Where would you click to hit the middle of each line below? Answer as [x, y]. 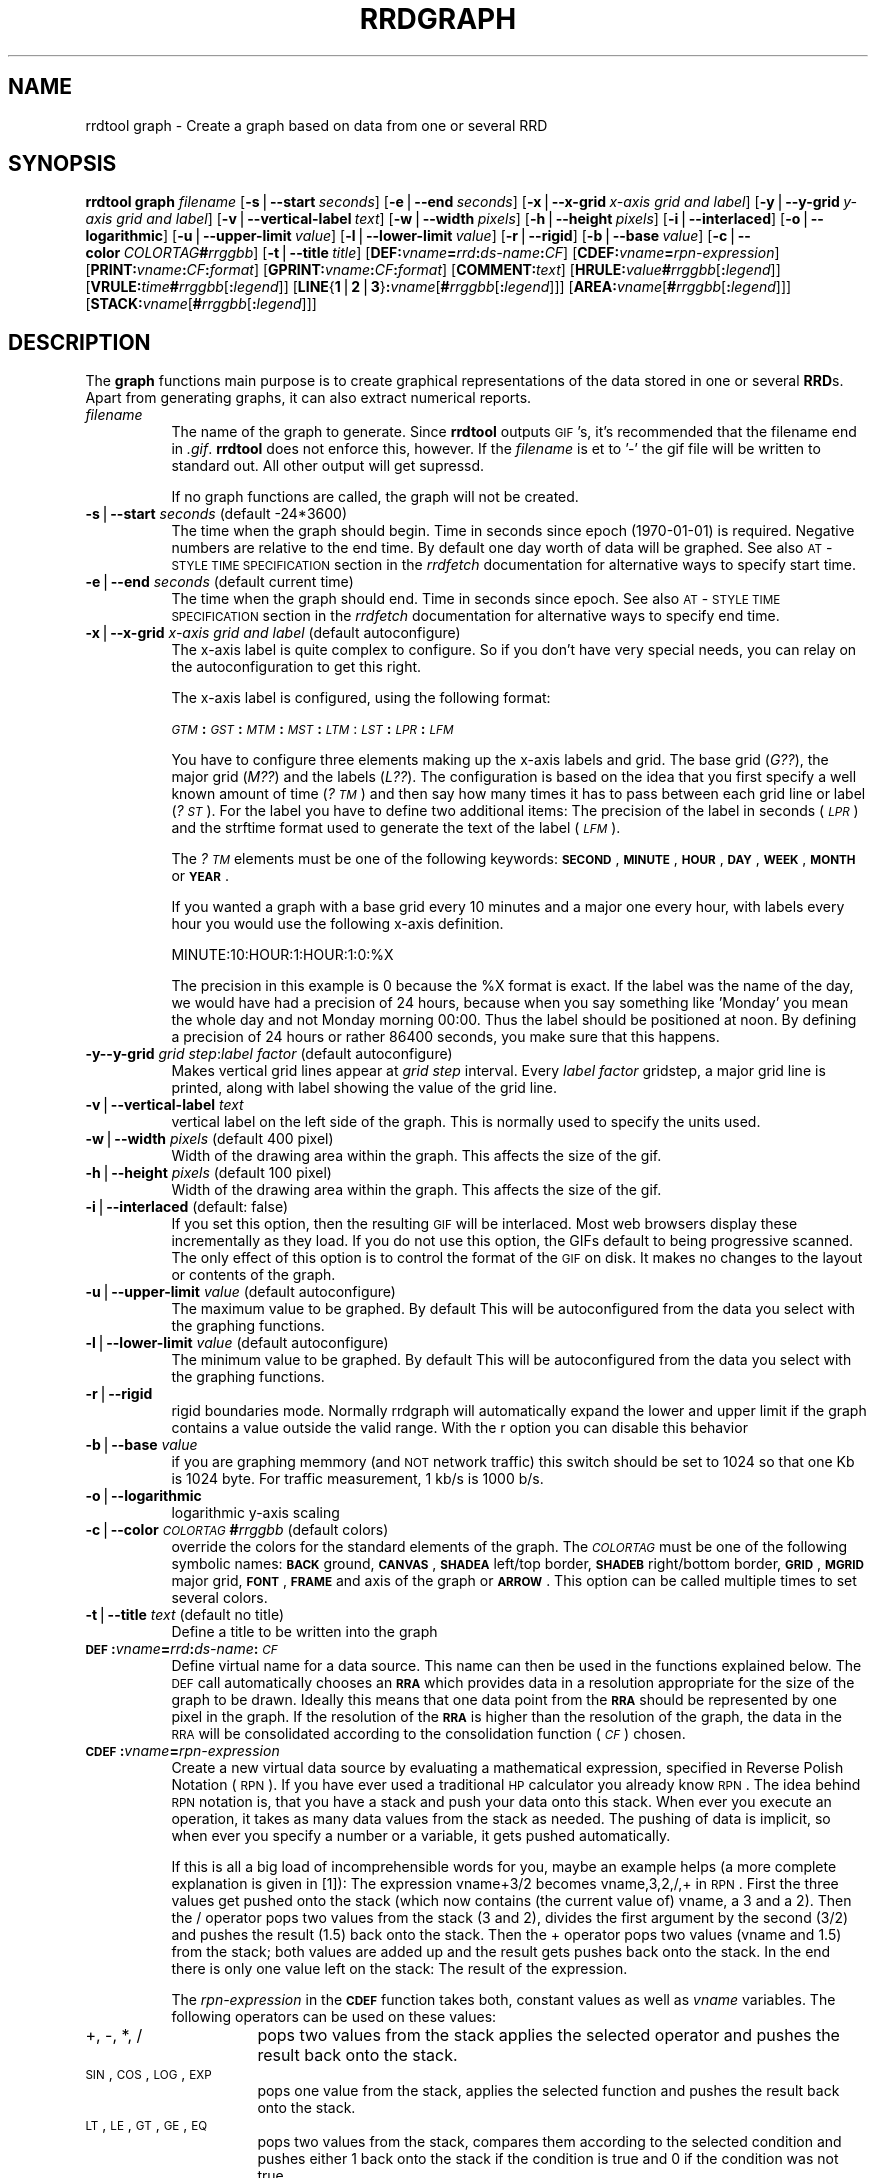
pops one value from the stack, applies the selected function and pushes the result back [548, 2091]
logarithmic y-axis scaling [255, 1513]
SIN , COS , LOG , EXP [148, 2074]
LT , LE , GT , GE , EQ [146, 2125]
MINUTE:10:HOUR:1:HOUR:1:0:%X [282, 955]
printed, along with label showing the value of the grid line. [364, 1088]
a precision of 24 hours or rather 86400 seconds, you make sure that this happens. [445, 1037]
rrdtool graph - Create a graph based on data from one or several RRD [316, 125]
